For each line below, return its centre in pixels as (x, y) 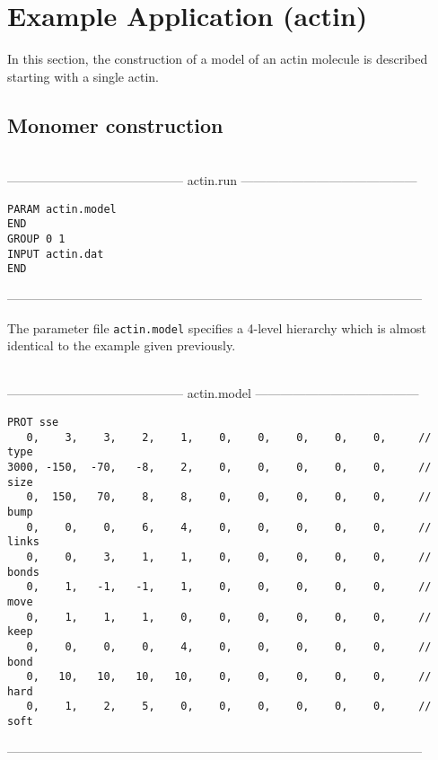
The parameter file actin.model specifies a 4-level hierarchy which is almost (217, 327)
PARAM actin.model (62, 209)
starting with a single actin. (83, 76)
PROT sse (33, 423)
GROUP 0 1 (36, 239)
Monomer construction (115, 124)
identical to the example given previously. (122, 345)
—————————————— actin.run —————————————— (212, 180)
